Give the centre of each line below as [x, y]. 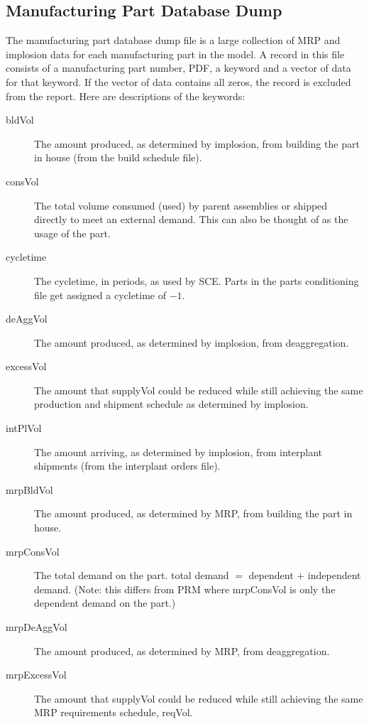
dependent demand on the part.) [105, 603]
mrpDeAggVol [37, 627]
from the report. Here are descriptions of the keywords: [126, 96]
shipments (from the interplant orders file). [127, 466]
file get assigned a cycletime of [100, 295]
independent [334, 575]
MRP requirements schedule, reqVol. [114, 712]
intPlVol [24, 428]
